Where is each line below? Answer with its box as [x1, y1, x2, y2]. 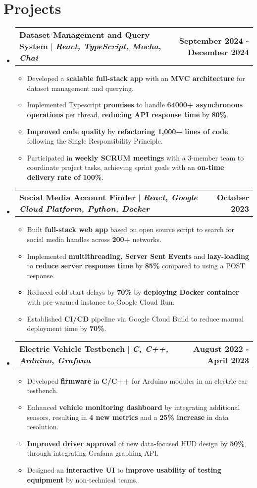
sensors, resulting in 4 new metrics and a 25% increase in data [27, 411, 229, 422]
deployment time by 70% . [27, 323, 106, 333]
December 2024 [188, 46, 249, 58]
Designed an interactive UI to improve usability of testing [27, 464, 221, 475]
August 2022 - [193, 342, 249, 354]
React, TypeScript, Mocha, [55, 40, 161, 52]
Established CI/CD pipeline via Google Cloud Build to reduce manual [27, 313, 244, 324]
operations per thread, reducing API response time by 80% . [27, 109, 228, 119]
